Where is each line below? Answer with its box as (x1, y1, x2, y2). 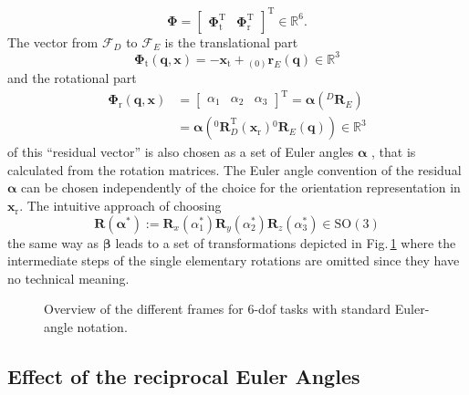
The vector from (7, 32, 99, 51)
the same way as (7, 233, 99, 252)
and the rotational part (7, 68, 137, 88)
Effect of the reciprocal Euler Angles (7, 362, 360, 390)
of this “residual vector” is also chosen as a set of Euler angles (7, 142, 354, 161)
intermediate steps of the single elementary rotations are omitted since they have (7, 251, 460, 270)
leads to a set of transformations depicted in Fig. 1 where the (115, 233, 456, 252)
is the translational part (164, 32, 298, 51)
